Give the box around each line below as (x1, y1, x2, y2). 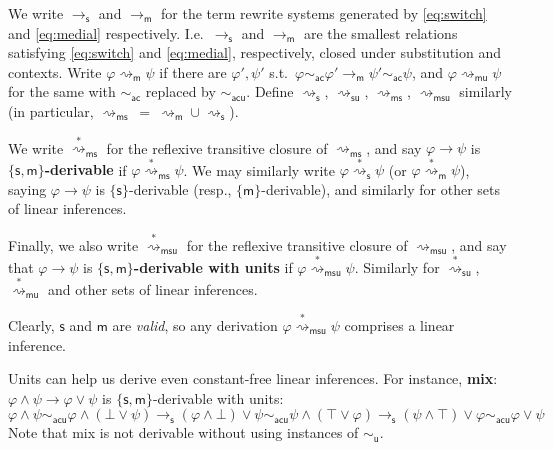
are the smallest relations (303, 22, 458, 43)
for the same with (8, 81, 116, 102)
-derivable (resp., (128, 178, 232, 199)
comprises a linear (344, 315, 455, 335)
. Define (246, 81, 294, 102)
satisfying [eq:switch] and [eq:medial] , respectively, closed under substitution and (8, 42, 502, 63)
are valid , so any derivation (112, 315, 278, 335)
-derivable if (44, 159, 127, 180)
